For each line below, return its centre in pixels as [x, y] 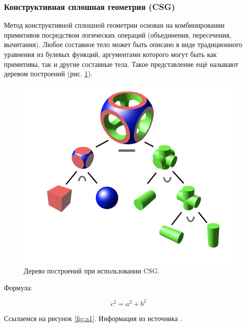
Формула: [18, 287]
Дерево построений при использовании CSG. [92, 271]
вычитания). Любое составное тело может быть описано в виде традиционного [123, 44]
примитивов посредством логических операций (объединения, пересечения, [118, 34]
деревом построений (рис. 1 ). [48, 74]
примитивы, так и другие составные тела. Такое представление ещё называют [121, 64]
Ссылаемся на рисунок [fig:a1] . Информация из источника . [93, 318]
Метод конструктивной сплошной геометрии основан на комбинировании [114, 25]
